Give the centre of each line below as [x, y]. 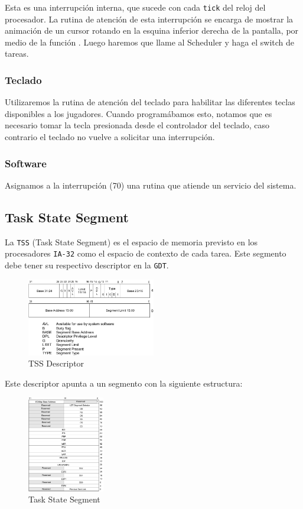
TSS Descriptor [56, 363]
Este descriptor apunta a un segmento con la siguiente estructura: [124, 383]
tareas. [17, 54]
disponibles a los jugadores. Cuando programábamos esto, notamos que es [139, 113]
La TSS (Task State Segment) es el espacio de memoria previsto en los [131, 241]
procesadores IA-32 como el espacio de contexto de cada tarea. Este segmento [146, 253]
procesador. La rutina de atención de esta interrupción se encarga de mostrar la [149, 19]
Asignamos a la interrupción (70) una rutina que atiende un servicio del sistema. [151, 185]
